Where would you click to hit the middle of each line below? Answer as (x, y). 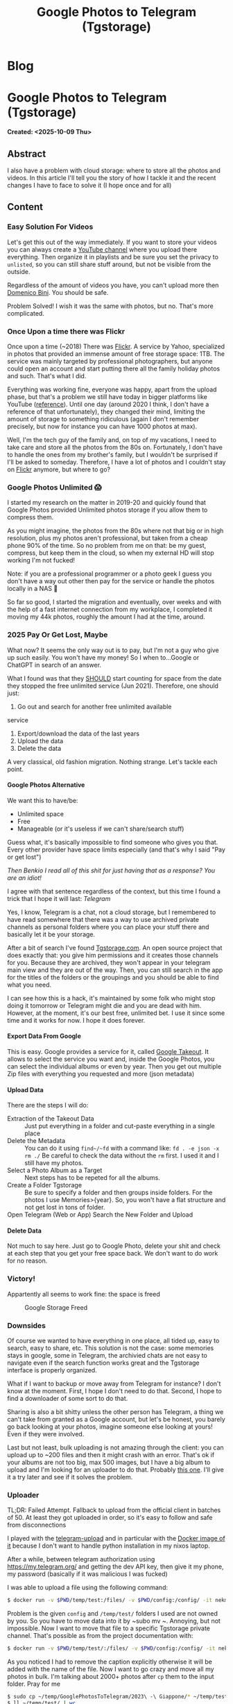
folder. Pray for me (34, 1684)
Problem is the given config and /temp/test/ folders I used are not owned (113, 1614)
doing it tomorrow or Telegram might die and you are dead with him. (104, 1005)
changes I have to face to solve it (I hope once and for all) (89, 185)
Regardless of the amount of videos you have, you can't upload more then (113, 285)
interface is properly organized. (52, 1370)
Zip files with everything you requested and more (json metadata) (101, 1073)
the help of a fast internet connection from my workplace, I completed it (110, 610)
